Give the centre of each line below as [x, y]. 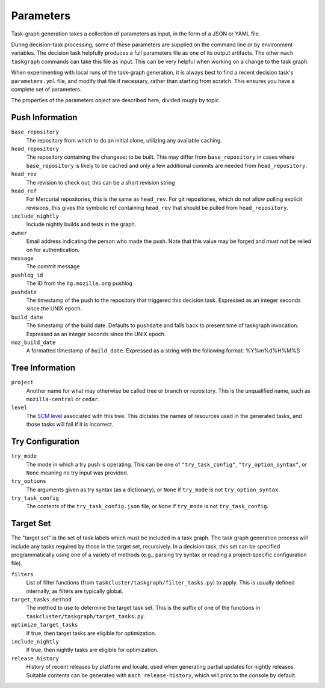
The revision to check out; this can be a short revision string [101, 182]
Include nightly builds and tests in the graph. [81, 224]
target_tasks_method [42, 600]
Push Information [44, 118]
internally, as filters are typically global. [75, 591]
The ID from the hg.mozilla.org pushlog [79, 283]
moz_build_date [34, 342]
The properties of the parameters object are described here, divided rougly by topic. [116, 100]
